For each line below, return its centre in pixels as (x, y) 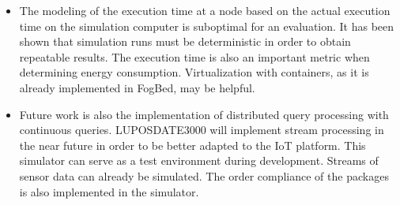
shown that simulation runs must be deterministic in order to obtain (185, 41)
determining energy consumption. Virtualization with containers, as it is (194, 72)
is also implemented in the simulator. (109, 191)
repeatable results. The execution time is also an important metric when (194, 56)
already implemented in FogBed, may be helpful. (137, 87)
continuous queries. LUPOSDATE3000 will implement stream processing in (202, 130)
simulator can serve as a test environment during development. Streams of (199, 160)
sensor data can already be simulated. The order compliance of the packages (204, 175)
